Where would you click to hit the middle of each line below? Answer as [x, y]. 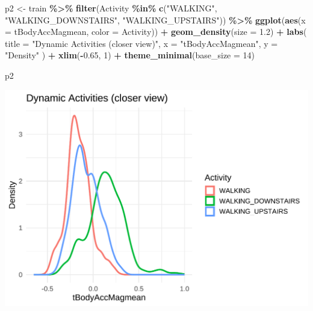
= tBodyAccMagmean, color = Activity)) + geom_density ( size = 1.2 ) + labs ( [156, 32]
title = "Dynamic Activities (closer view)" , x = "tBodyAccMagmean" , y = [141, 43]
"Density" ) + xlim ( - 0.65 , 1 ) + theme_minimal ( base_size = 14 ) [130, 55]
